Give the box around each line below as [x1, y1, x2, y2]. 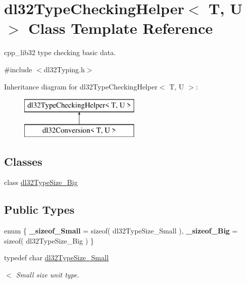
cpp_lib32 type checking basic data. [4, 47, 116, 58]
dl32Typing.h [44, 64, 85, 74]
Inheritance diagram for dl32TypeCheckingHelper [4, 81, 158, 91]
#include [4, 64, 32, 74]
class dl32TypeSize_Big [4, 177, 78, 187]
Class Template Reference [28, 18, 213, 38]
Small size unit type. [16, 269, 79, 280]
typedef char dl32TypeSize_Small [4, 252, 109, 263]
